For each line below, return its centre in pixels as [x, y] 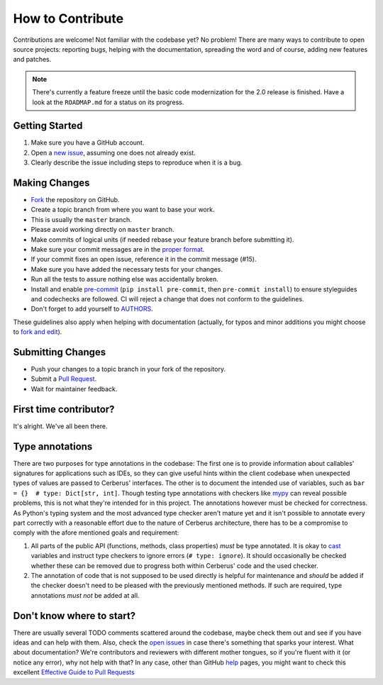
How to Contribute [68, 18]
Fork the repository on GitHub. [75, 200]
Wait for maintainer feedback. [74, 389]
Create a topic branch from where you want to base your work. [123, 210]
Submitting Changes [60, 352]
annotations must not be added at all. [85, 595]
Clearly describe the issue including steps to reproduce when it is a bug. [137, 162]
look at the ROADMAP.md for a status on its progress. [108, 102]
